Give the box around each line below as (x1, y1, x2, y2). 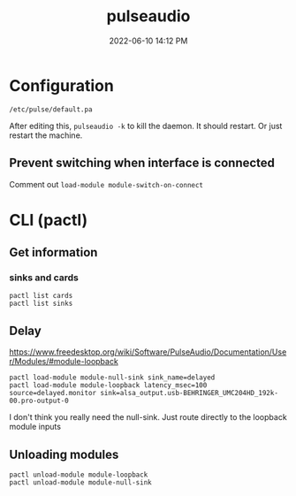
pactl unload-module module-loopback (9, 470, 148, 479)
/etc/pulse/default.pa (9, 104, 93, 114)
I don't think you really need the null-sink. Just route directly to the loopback (9, 412, 287, 423)
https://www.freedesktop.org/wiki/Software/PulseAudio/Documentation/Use (9, 347, 287, 357)
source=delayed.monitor (9, 389, 97, 398)
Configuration (9, 75, 115, 95)
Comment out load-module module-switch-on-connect (9, 179, 204, 189)
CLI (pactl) (9, 210, 88, 230)
